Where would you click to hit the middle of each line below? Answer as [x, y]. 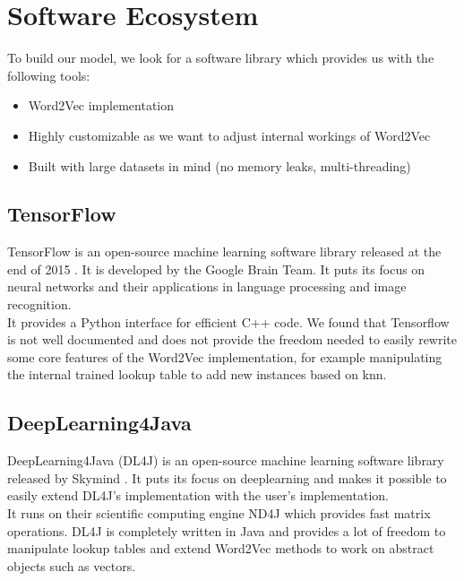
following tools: [49, 75]
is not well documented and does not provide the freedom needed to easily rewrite [232, 339]
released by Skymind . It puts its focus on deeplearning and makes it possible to [227, 477]
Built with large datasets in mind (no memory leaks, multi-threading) [219, 165]
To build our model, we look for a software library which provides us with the [221, 58]
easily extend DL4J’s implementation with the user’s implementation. [198, 495]
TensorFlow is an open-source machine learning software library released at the [224, 251]
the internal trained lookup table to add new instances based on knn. [197, 374]
